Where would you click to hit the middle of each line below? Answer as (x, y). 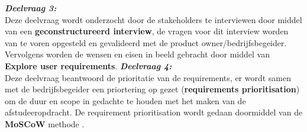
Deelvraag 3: (31, 8)
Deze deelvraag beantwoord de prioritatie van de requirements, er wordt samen (148, 77)
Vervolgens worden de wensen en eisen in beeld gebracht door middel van (137, 54)
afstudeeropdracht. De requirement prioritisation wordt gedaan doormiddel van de (154, 112)
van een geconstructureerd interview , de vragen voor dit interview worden (147, 31)
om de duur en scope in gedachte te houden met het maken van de (125, 100)
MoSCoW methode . (45, 123)
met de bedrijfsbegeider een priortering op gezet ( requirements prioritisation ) (152, 89)
